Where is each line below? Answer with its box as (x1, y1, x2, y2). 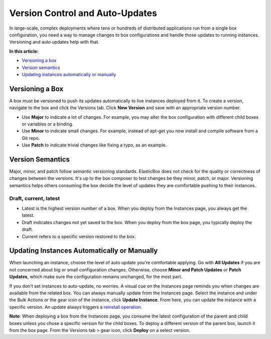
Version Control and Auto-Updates (9, 8, 158, 19)
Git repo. (22, 135, 40, 141)
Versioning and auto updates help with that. (9, 39, 100, 45)
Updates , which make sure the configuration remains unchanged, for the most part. (9, 274, 183, 280)
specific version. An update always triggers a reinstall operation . (9, 304, 143, 310)
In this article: (9, 48, 39, 54)
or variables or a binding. (22, 121, 74, 127)
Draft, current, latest (9, 195, 60, 202)
